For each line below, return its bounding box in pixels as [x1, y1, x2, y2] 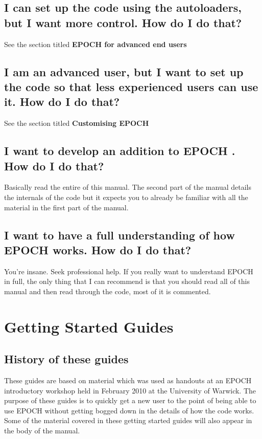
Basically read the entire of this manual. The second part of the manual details [4, 182, 251, 192]
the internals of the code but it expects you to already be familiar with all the [4, 191, 248, 202]
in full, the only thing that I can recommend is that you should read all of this [4, 276, 250, 287]
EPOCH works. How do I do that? [4, 242, 192, 257]
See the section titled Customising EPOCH [4, 118, 149, 128]
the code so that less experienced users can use [4, 78, 258, 94]
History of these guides [4, 351, 129, 367]
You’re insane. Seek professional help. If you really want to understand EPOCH [4, 266, 253, 276]
